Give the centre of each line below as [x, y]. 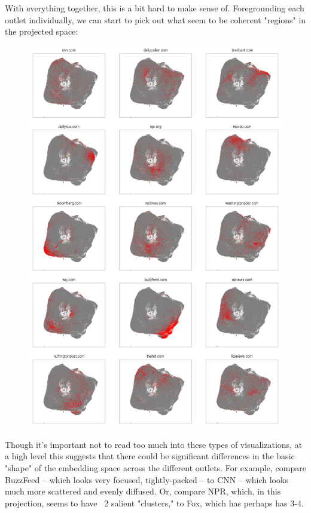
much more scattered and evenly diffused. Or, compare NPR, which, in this [143, 491]
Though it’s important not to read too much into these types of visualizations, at [154, 444]
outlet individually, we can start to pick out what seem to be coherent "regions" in [155, 19]
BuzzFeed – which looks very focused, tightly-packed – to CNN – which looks [147, 479]
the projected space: [42, 31]
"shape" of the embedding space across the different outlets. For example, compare [155, 467]
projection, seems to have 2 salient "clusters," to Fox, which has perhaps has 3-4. [154, 503]
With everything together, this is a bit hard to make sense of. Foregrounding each [155, 8]
